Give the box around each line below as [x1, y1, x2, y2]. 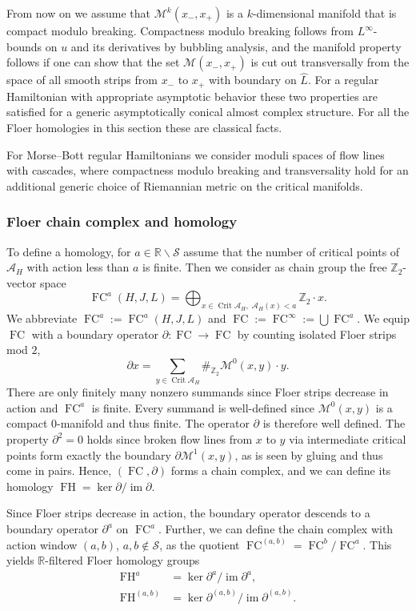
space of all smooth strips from [6, 71, 158, 88]
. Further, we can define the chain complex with [158, 521, 394, 537]
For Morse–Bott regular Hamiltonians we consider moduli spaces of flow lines [6, 146, 385, 163]
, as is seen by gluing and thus [234, 446, 383, 463]
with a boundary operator [31, 325, 159, 342]
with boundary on [208, 71, 297, 88]
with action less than [26, 259, 130, 275]
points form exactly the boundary [6, 446, 171, 463]
